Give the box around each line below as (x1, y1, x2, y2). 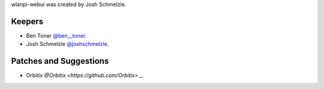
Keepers (11, 16, 44, 26)
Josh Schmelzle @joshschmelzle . (26, 41, 109, 48)
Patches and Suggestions (11, 56, 109, 66)
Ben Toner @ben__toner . (26, 32, 87, 39)
